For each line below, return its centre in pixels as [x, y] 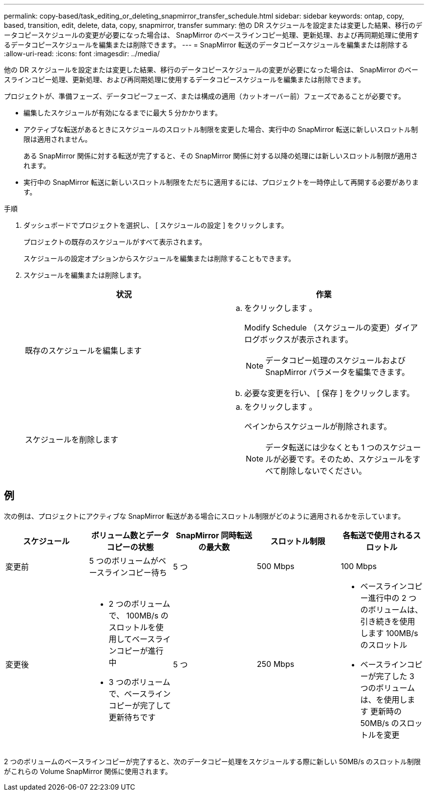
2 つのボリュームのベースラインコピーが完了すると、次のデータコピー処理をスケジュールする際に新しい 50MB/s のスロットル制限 [213, 761]
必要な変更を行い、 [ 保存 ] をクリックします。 [330, 393]
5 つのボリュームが [124, 561]
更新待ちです [132, 717]
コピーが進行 [140, 651]
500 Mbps [276, 566]
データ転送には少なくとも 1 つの [324, 447]
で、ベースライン [140, 694]
